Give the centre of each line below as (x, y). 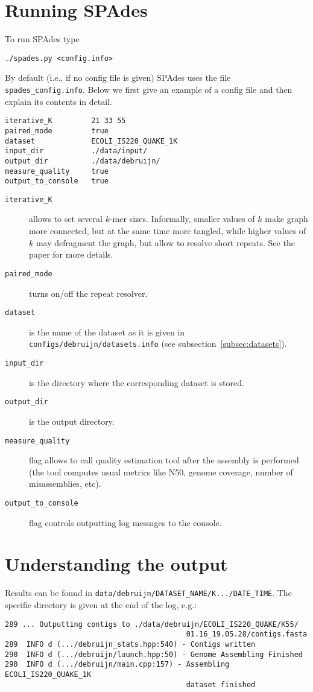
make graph (286, 219)
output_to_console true (57, 181)
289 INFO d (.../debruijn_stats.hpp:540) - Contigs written (130, 644)
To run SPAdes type (42, 39)
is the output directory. (72, 421)
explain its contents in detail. (58, 101)
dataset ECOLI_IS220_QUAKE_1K (91, 141)
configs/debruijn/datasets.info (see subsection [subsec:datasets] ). (158, 344)
